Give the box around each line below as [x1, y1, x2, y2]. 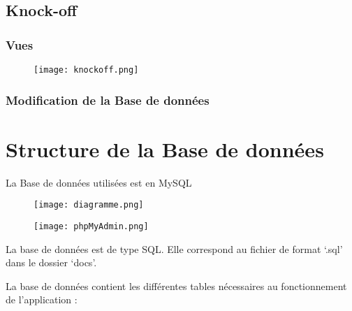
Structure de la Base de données [6, 134, 324, 163]
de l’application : [6, 292, 78, 307]
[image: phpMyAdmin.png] [34, 221, 149, 231]
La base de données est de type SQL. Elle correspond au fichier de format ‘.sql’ [6, 241, 343, 256]
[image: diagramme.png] [34, 200, 144, 210]
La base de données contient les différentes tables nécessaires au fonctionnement [6, 278, 347, 293]
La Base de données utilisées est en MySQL [6, 175, 192, 189]
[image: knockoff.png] [34, 65, 139, 75]
